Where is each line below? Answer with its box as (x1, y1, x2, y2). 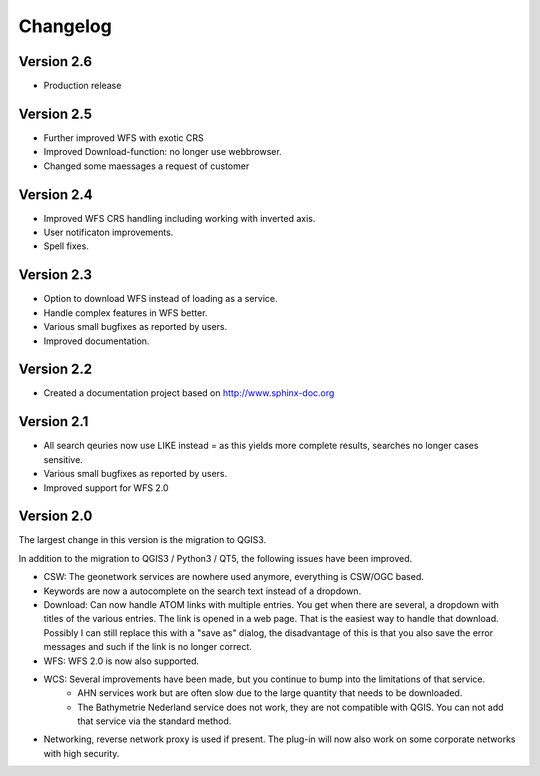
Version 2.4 (18, 186, 94, 203)
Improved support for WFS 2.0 (43, 481, 169, 494)
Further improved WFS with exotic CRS (43, 131, 204, 144)
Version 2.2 (18, 361, 93, 378)
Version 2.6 (18, 53, 93, 70)
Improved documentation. (43, 335, 150, 347)
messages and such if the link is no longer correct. (43, 641, 252, 653)
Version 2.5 (18, 105, 93, 122)
